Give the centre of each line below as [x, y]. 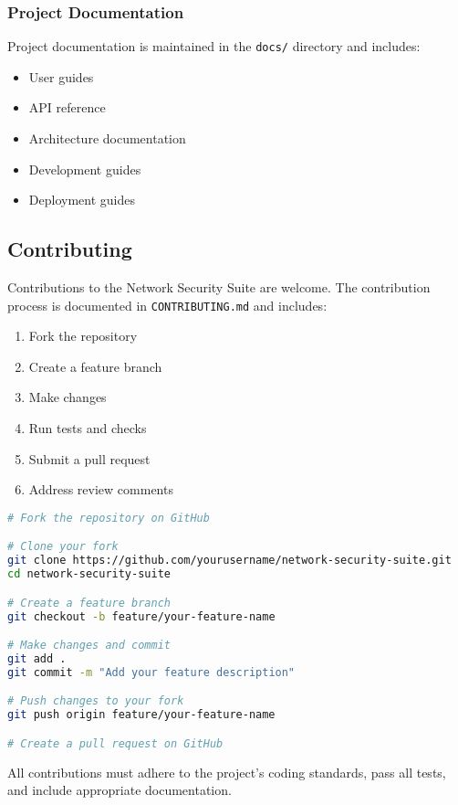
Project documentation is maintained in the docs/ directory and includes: [214, 46]
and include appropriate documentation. [120, 790]
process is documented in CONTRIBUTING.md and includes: [167, 305]
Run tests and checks [88, 428]
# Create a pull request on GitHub [115, 743]
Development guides [85, 169]
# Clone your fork [63, 547]
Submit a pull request [89, 458]
